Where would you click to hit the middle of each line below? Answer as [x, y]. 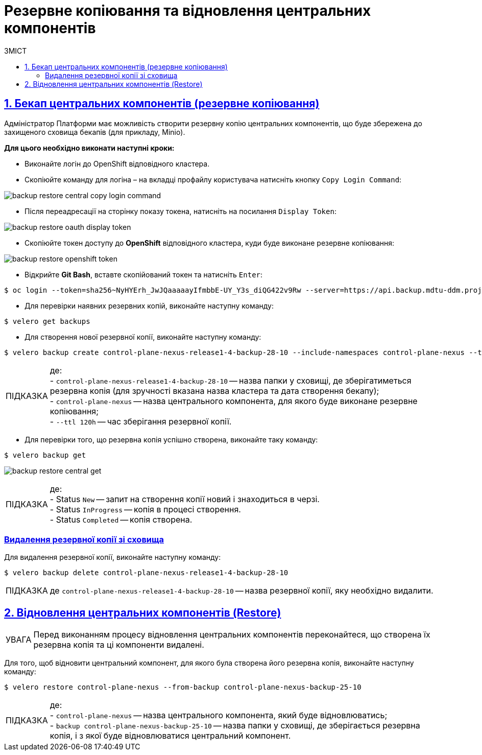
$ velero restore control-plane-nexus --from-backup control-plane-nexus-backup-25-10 [183, 687]
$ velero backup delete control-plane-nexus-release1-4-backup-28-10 [146, 573]
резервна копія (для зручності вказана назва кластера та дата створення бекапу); [214, 391]
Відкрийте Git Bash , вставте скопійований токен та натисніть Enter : [144, 274]
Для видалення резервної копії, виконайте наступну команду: [113, 557]
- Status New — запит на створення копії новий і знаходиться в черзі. [185, 499]
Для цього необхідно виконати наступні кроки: [89, 148]
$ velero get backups [47, 321]
